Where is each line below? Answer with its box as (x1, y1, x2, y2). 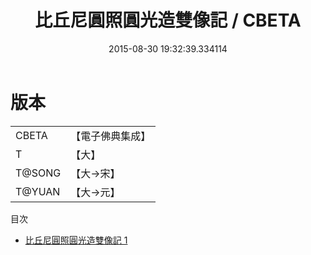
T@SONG (15, 166, 62, 180)
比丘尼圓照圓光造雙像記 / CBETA (34, 9, 302, 32)
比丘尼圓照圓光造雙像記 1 (24, 234, 128, 246)
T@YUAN (15, 184, 61, 198)
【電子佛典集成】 (70, 129, 152, 143)
